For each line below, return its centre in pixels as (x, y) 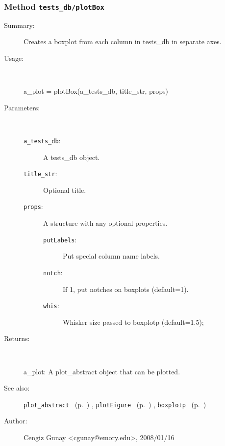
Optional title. (65, 190)
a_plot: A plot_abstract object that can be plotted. (102, 371)
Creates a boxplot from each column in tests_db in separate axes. (123, 41)
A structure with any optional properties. (105, 223)
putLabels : (60, 239)
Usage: (14, 58)
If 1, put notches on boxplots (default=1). (126, 289)
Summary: (19, 25)
